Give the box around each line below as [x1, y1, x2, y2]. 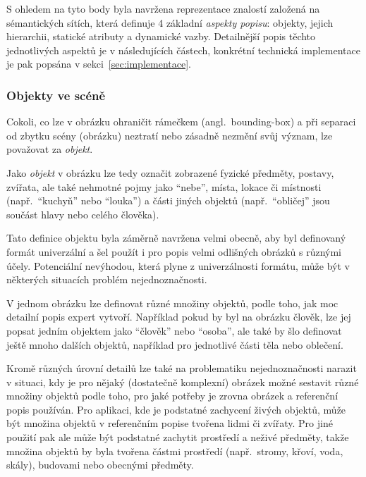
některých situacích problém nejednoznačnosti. [6, 272, 207, 287]
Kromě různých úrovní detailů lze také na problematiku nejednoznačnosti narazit [6, 361, 357, 376]
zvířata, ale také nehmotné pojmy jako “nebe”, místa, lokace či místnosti [6, 179, 322, 194]
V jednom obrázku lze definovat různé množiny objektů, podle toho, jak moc [6, 295, 338, 310]
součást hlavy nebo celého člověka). [6, 206, 159, 221]
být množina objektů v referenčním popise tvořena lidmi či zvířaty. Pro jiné [6, 416, 333, 430]
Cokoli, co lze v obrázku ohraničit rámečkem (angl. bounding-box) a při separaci [6, 114, 356, 129]
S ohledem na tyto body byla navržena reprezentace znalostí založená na [6, 1, 320, 16]
